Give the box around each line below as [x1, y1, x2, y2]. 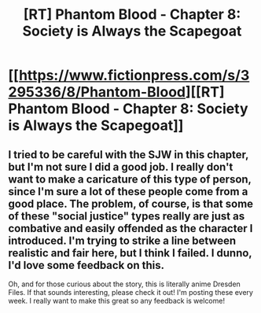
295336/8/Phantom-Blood [8, 83, 186, 101]
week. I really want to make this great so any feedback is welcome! [8, 296, 226, 305]
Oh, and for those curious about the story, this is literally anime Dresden [8, 279, 241, 289]
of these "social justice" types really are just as [8, 209, 245, 223]
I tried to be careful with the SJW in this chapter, [8, 148, 249, 161]
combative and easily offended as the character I [8, 222, 253, 235]
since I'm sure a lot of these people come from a [8, 185, 248, 198]
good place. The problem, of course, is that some [8, 197, 254, 210]
